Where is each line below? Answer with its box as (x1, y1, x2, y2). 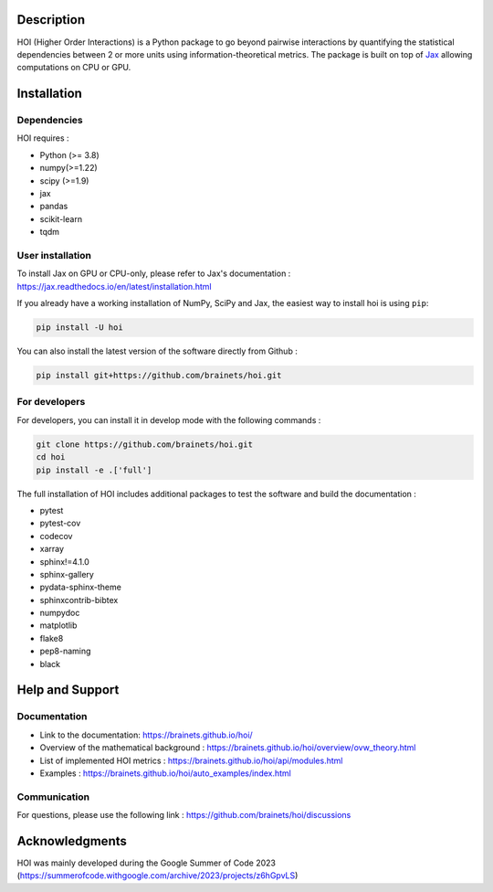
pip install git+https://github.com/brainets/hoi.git (36, 370, 282, 381)
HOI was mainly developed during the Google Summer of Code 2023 (16, 857, 276, 868)
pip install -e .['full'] (36, 464, 152, 475)
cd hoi (36, 452, 66, 462)
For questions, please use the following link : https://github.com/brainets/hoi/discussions (16, 810, 351, 821)
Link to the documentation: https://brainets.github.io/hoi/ (39, 729, 253, 740)
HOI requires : (16, 133, 69, 143)
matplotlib (39, 620, 78, 631)
